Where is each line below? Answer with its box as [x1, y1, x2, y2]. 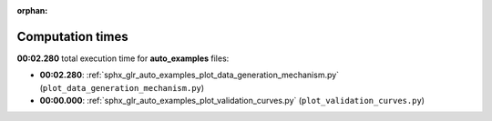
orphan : [16, 5, 48, 15]
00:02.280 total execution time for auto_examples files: [16, 53, 230, 64]
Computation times [16, 28, 128, 45]
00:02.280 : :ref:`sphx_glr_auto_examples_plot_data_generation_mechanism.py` [39, 69, 340, 81]
